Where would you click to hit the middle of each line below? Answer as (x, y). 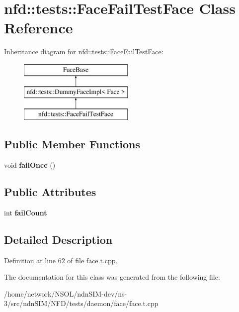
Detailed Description (58, 239)
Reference (39, 28)
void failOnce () (30, 165)
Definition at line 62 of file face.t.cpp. (61, 260)
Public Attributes (50, 192)
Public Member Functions (72, 144)
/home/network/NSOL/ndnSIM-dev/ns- (66, 293)
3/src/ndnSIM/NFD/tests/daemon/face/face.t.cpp (81, 303)
